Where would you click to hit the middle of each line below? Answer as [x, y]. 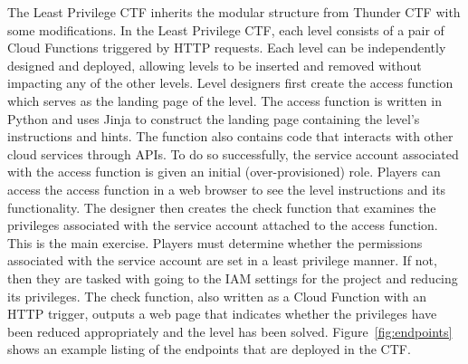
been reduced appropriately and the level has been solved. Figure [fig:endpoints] [230, 331]
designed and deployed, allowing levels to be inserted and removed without [215, 65]
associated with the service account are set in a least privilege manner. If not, [222, 260]
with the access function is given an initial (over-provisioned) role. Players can [224, 172]
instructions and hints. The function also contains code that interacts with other [230, 136]
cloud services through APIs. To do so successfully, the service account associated [233, 153]
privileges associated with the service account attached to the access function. [223, 225]
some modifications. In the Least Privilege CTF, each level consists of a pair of [226, 29]
